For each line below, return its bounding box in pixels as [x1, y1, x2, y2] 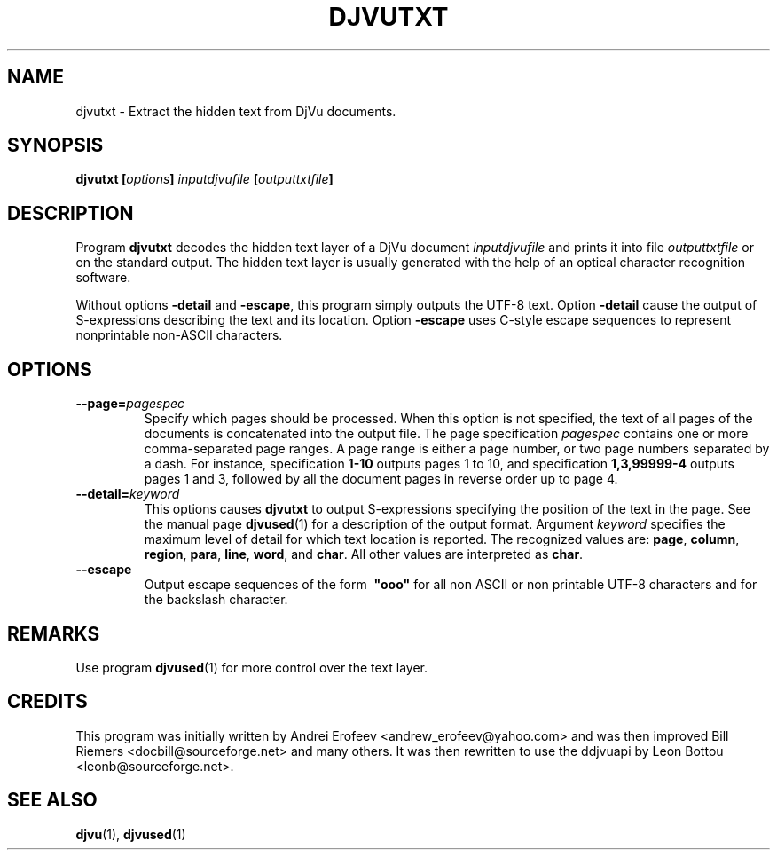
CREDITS [7, 690, 88, 713]
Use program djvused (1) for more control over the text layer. [75, 659, 428, 675]
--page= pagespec [75, 396, 185, 412]
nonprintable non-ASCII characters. [75, 327, 283, 343]
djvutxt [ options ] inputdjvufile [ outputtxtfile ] [75, 171, 334, 187]
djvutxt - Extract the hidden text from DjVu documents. [75, 103, 396, 119]
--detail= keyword [75, 486, 180, 502]
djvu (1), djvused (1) [75, 826, 186, 842]
